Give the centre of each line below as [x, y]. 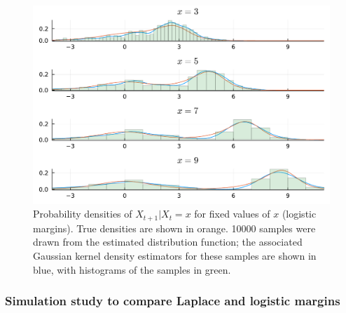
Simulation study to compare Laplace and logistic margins [173, 301]
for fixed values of [232, 214]
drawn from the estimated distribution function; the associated [168, 242]
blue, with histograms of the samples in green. [132, 269]
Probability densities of [83, 214]
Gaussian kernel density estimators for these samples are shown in [175, 256]
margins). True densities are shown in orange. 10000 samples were [174, 228]
